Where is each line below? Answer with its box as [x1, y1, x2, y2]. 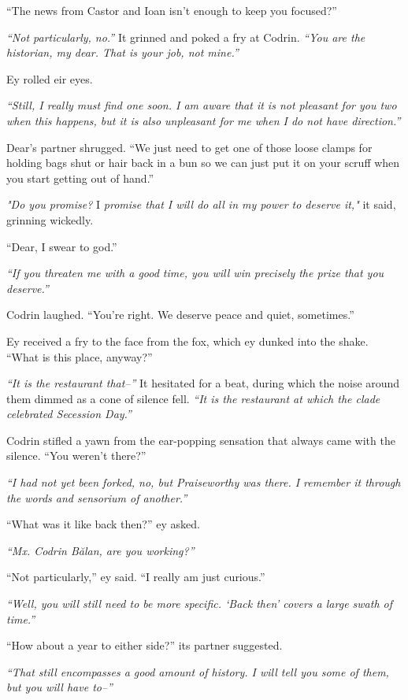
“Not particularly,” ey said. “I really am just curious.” [6, 569, 265, 585]
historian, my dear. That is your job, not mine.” [6, 44, 239, 61]
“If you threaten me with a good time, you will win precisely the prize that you [6, 265, 384, 281]
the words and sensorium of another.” [6, 489, 187, 506]
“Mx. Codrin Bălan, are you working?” [6, 542, 195, 558]
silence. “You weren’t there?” [6, 447, 147, 464]
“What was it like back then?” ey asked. [6, 516, 200, 532]
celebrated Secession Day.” [6, 406, 132, 422]
